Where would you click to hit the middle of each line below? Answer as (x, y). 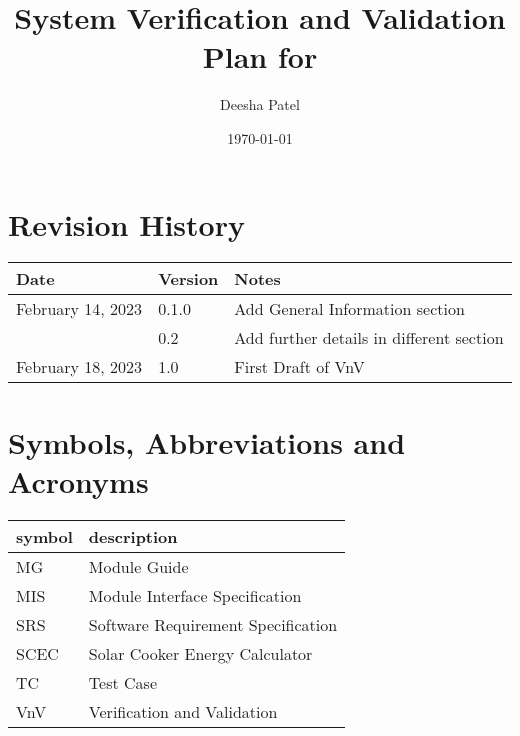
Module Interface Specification (195, 595)
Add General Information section (349, 309)
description (133, 536)
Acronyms (78, 480)
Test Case (122, 682)
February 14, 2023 (79, 309)
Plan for (260, 56)
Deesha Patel (260, 104)
